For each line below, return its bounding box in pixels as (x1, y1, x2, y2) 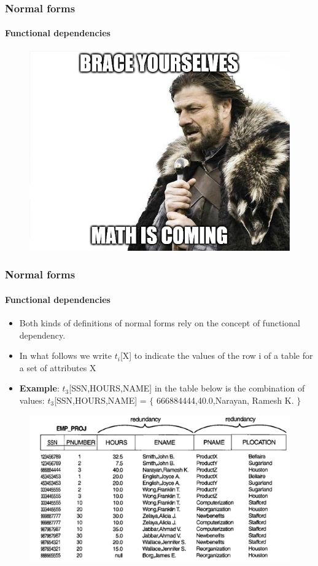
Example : (19, 382, 60, 395)
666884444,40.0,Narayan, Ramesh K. (157, 394, 294, 406)
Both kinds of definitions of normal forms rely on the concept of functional (19, 316, 300, 329)
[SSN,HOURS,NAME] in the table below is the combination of (69, 382, 305, 395)
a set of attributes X (19, 361, 96, 374)
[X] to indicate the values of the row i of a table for (120, 349, 313, 362)
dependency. (19, 328, 66, 341)
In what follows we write (19, 349, 112, 362)
